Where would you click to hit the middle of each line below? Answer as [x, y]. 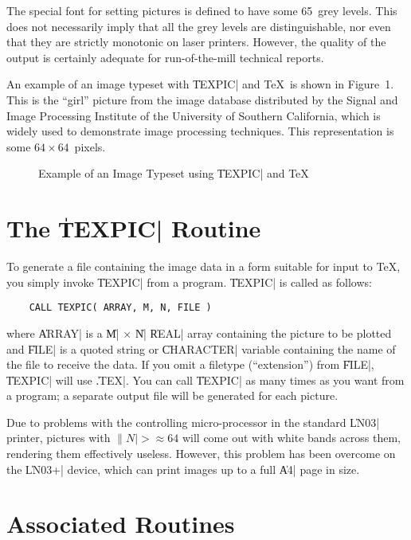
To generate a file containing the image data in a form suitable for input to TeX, [204, 266]
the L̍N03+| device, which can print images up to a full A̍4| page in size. [183, 469]
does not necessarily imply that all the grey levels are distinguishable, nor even [199, 26]
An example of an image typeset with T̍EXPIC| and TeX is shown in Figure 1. [200, 84]
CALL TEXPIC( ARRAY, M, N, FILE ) [120, 308]
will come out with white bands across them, [291, 438]
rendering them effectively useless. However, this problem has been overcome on [201, 454]
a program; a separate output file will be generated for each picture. [172, 395]
